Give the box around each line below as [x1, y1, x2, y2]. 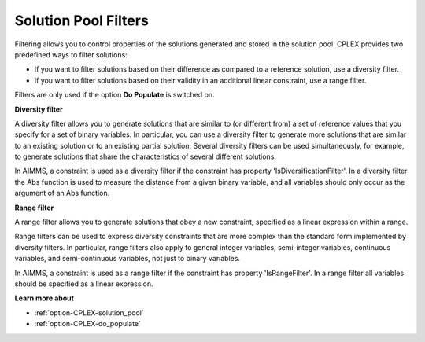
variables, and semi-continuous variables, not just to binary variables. [14, 254, 240, 263]
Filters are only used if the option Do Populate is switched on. [14, 90, 216, 100]
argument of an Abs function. [14, 189, 110, 198]
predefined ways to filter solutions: [14, 50, 128, 59]
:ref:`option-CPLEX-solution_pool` [34, 307, 145, 318]
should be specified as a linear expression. [14, 279, 153, 289]
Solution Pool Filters [14, 12, 149, 29]
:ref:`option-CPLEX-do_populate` [34, 319, 142, 329]
